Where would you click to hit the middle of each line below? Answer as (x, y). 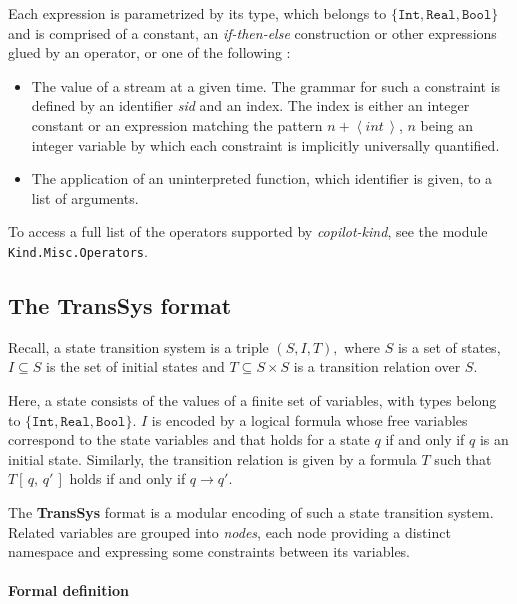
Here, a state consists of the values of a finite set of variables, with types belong (252, 399)
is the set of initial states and (135, 366)
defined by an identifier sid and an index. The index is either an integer (250, 105)
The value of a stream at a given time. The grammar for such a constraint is (266, 85)
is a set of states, (449, 346)
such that (463, 458)
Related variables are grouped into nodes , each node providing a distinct (229, 531)
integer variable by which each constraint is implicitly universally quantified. (265, 144)
